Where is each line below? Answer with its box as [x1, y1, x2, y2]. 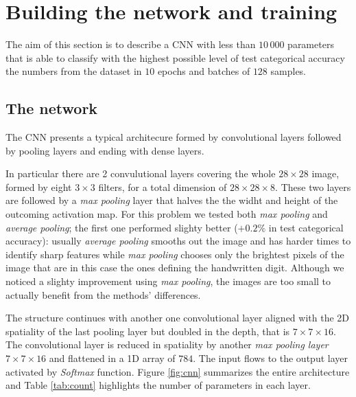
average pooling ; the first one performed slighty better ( [5, 220, 238, 234]
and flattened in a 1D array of [49, 351, 176, 365]
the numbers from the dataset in [5, 64, 142, 78]
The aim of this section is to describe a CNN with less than [5, 37, 256, 52]
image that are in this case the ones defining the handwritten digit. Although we [5, 260, 344, 275]
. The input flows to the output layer [193, 351, 348, 365]
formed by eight [5, 179, 72, 194]
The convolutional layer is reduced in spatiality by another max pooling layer [5, 337, 329, 352]
